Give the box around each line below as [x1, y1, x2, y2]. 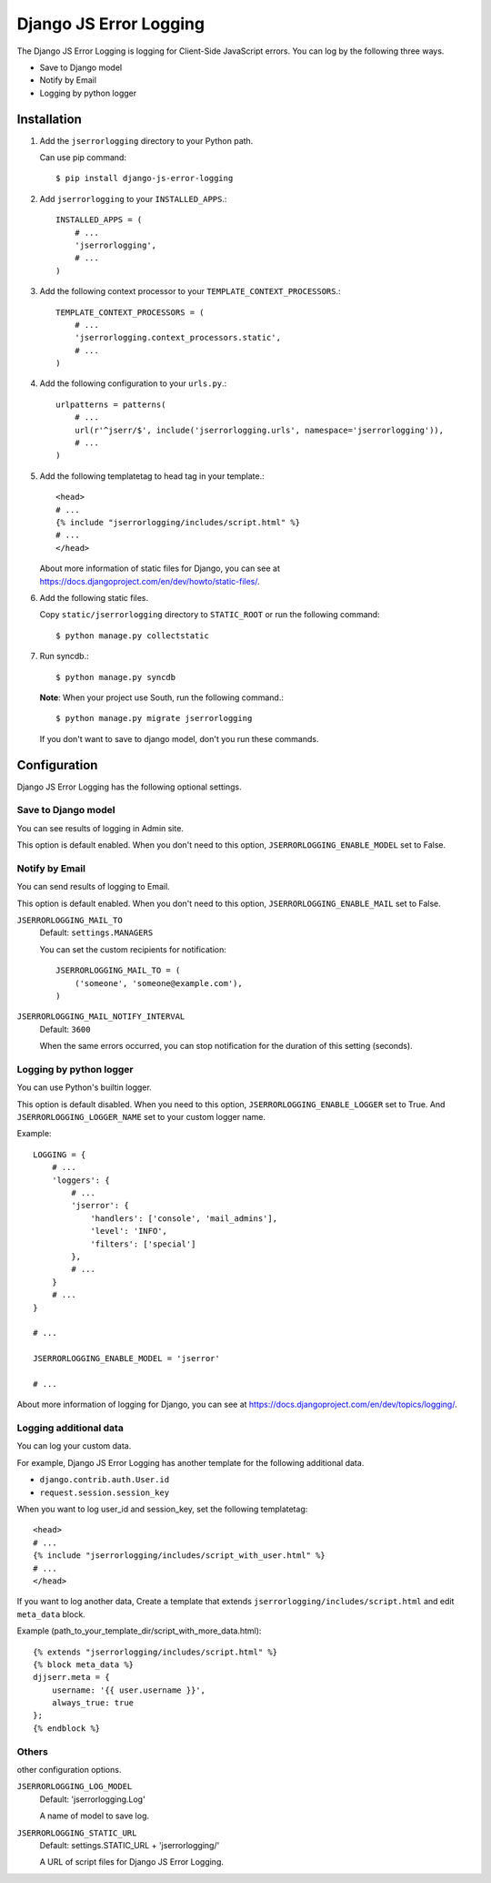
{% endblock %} [33, 1723, 101, 1734]
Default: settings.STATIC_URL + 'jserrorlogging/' [39, 1839, 220, 1850]
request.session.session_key [39, 1487, 170, 1498]
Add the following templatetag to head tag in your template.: [39, 470, 265, 482]
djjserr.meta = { [33, 1672, 110, 1683]
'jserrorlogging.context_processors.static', [74, 332, 282, 343]
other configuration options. [16, 1765, 122, 1775]
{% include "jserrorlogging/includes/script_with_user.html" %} [33, 1551, 326, 1561]
